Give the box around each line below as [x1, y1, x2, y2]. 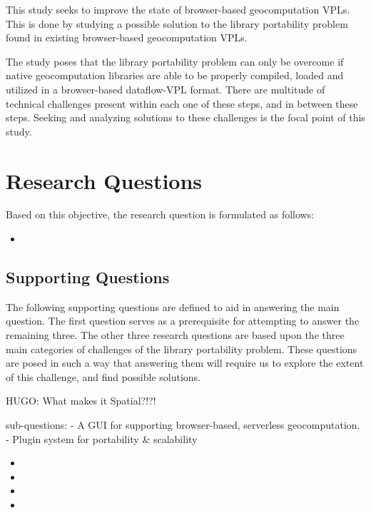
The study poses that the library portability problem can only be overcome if [6, 54, 344, 68]
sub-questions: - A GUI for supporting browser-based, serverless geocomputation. [6, 417, 360, 432]
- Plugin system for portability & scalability [6, 431, 198, 446]
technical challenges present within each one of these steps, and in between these [6, 96, 358, 111]
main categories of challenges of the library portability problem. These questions [6, 341, 357, 356]
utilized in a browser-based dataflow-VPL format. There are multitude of [6, 81, 325, 96]
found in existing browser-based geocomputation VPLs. [6, 30, 248, 45]
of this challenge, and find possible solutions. [6, 369, 201, 384]
